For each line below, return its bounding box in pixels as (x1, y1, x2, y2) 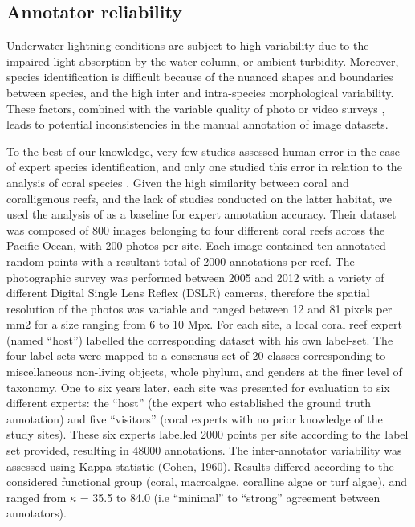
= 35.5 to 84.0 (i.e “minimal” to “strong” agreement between (79, 488, 380, 505)
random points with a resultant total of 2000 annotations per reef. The (6, 252, 355, 269)
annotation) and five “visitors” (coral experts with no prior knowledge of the (6, 410, 383, 427)
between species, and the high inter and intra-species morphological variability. (6, 84, 394, 100)
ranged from (6, 488, 67, 505)
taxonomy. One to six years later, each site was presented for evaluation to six (6, 378, 390, 395)
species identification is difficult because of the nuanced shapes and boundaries (6, 68, 393, 85)
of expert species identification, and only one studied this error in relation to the (6, 158, 402, 175)
